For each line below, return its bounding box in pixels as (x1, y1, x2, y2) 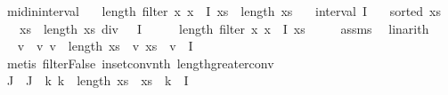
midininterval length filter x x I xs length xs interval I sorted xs (6, 2, 442, 20)
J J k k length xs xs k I (6, 71, 189, 90)
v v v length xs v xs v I (17, 36, 193, 55)
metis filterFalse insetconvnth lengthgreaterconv (6, 53, 274, 72)
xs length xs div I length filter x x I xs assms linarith (19, 19, 429, 37)
